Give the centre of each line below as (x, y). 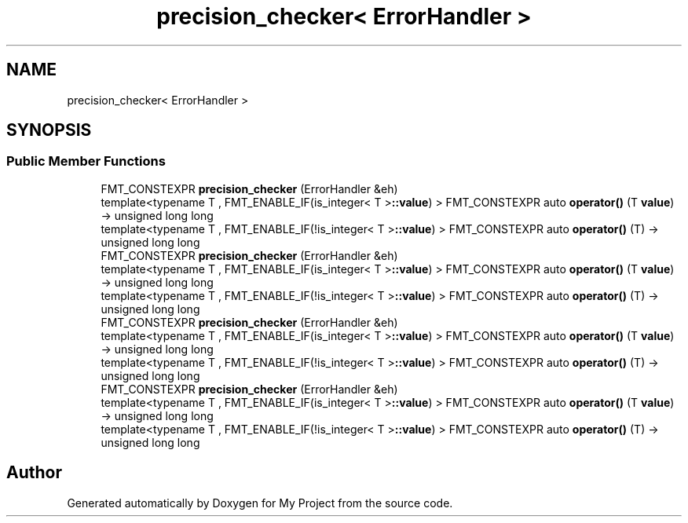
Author (34, 473)
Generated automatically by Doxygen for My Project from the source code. (260, 503)
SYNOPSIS (49, 130)
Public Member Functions (86, 161)
